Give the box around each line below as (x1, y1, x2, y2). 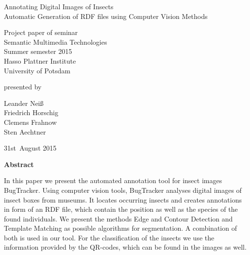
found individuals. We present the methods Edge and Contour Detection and (4, 213, 233, 223)
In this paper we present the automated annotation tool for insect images (4, 175, 222, 186)
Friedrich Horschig (4, 107, 59, 118)
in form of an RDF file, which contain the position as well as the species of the (4, 204, 238, 214)
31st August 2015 (4, 143, 57, 153)
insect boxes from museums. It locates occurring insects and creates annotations (4, 194, 242, 204)
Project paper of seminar (4, 27, 78, 37)
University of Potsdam (4, 65, 70, 75)
